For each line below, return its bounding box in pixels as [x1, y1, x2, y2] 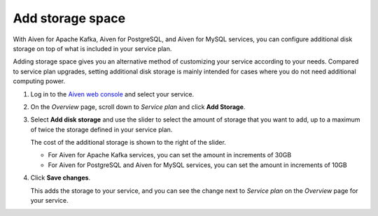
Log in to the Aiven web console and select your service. [30, 89, 195, 98]
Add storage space [13, 10, 126, 26]
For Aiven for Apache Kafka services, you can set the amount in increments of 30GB [48, 151, 292, 159]
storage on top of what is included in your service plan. [13, 44, 172, 52]
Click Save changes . [30, 173, 91, 182]
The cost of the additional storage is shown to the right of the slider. [30, 138, 227, 147]
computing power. [13, 77, 66, 85]
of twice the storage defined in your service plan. [30, 125, 173, 134]
